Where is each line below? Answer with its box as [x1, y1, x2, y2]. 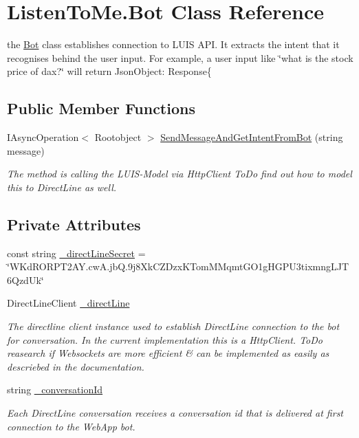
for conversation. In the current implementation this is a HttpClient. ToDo [7, 332, 323, 347]
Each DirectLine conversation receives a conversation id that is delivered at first [7, 406, 344, 420]
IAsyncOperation [7, 130, 79, 144]
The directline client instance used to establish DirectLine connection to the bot [7, 319, 340, 333]
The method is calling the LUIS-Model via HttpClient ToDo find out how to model [7, 166, 352, 181]
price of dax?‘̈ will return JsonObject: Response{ [7, 64, 212, 78]
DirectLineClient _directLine [7, 296, 130, 310]
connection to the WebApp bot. [7, 419, 135, 433]
